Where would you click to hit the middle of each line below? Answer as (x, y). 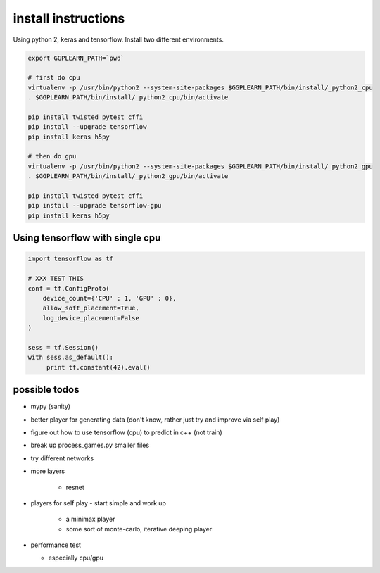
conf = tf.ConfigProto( (69, 288)
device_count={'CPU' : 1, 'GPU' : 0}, (109, 298)
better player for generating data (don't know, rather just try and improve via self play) (155, 420)
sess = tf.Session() (63, 347)
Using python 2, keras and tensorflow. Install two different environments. (119, 39)
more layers (48, 471)
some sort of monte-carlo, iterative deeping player (139, 529)
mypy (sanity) (50, 407)
